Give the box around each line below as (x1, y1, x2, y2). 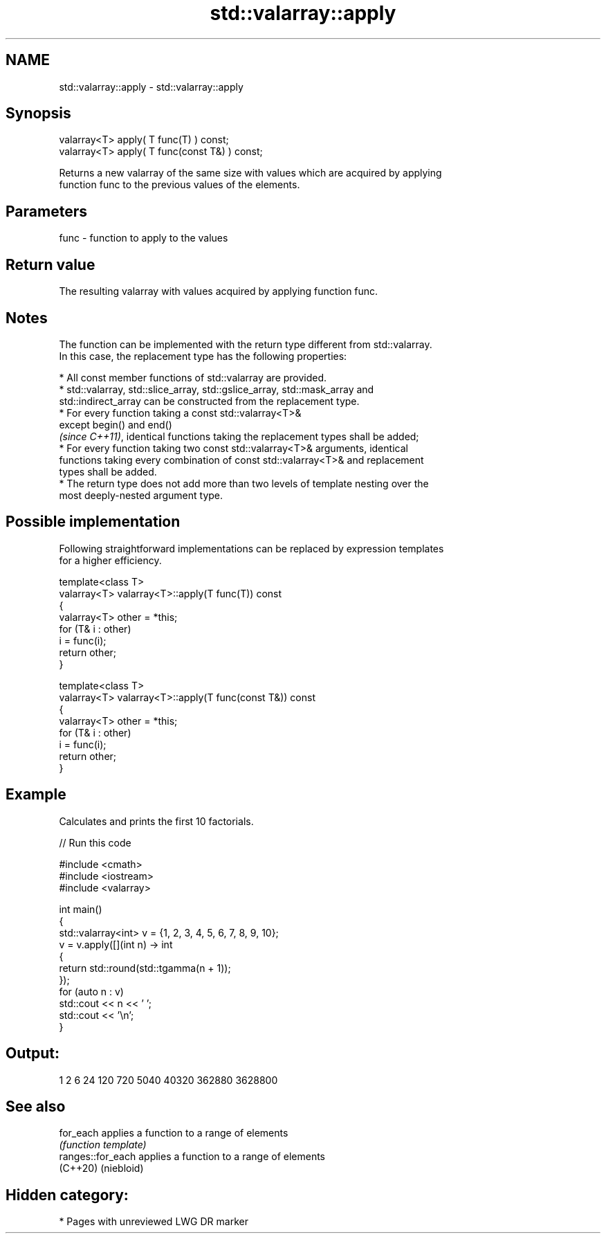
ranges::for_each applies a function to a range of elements (59, 1150, 325, 1163)
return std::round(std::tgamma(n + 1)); (59, 961, 231, 974)
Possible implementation (6, 513, 181, 531)
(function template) (59, 1139, 147, 1151)
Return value (6, 255, 95, 273)
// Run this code (59, 836, 131, 849)
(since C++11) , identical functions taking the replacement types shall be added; (59, 430, 419, 442)
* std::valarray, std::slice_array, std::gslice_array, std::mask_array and (59, 383, 374, 395)
